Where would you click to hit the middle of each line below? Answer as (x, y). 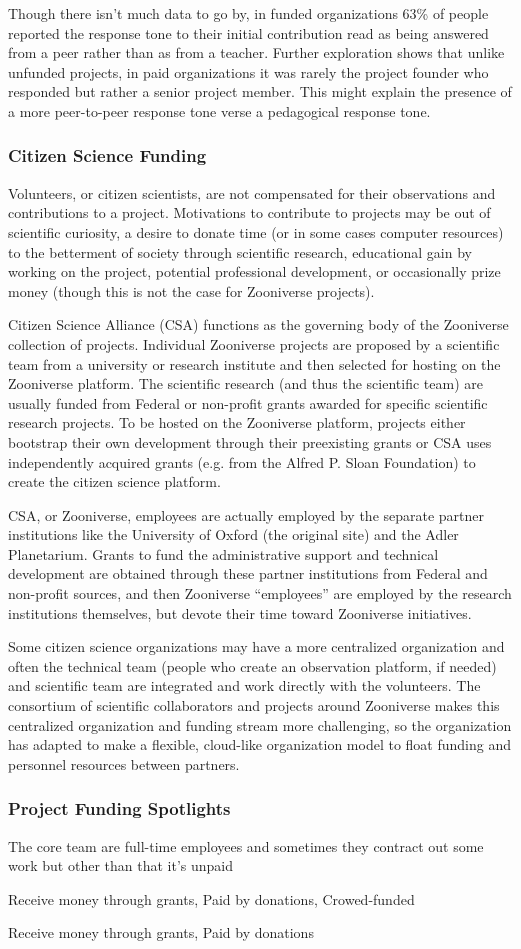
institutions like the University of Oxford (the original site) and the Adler (233, 534)
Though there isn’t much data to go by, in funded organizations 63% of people (248, 13)
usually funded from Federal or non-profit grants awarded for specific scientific (248, 402)
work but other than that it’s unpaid (120, 865)
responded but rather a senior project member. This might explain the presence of (260, 91)
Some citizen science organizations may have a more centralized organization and (256, 646)
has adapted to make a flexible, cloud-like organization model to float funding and (259, 744)
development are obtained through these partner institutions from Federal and (248, 573)
